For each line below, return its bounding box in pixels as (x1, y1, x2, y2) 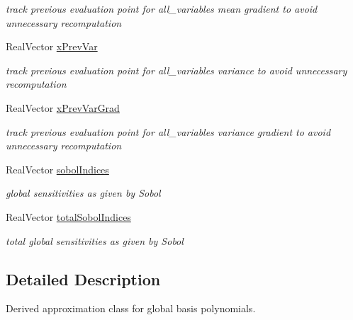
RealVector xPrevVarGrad (6, 100, 120, 115)
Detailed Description (6, 268, 161, 290)
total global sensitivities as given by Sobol (6, 233, 184, 248)
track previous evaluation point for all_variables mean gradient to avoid (6, 1, 318, 16)
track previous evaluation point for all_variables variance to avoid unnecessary (6, 62, 347, 77)
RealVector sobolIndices (6, 161, 109, 176)
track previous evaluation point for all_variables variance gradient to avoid (6, 124, 331, 139)
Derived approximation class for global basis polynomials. (6, 301, 256, 316)
